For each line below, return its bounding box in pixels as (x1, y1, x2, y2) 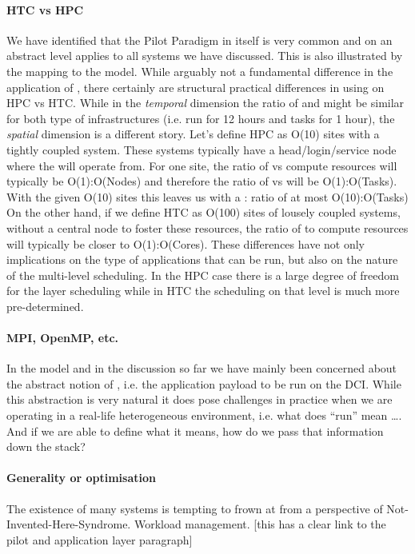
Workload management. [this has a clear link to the (134, 516, 386, 532)
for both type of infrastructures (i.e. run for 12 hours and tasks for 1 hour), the (6, 110, 395, 126)
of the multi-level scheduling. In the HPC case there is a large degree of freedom (6, 266, 399, 283)
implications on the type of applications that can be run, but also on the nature (6, 251, 398, 268)
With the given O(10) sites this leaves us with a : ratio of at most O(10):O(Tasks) (6, 188, 409, 205)
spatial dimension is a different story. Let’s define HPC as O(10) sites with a (6, 126, 380, 142)
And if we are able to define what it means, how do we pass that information (6, 422, 384, 439)
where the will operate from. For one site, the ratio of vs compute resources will (6, 157, 397, 173)
